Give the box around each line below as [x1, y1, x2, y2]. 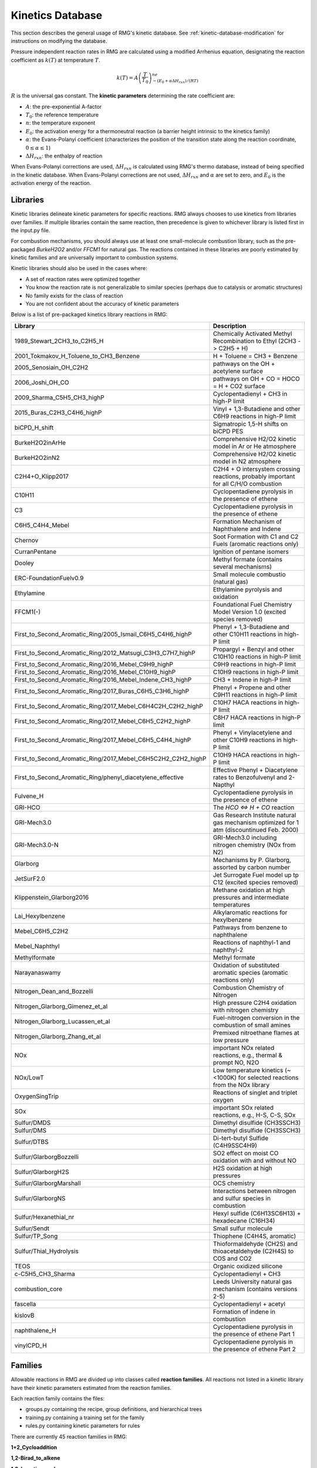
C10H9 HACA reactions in [213, 750, 284, 759]
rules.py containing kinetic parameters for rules [25, 1422, 140, 1429]
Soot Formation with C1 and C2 [213, 532, 299, 540]
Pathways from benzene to [213, 923, 288, 931]
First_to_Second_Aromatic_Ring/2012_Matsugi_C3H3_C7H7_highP [14, 649, 196, 657]
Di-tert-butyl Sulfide [213, 1134, 269, 1142]
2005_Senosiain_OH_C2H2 [14, 363, 89, 371]
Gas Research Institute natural [213, 811, 296, 819]
